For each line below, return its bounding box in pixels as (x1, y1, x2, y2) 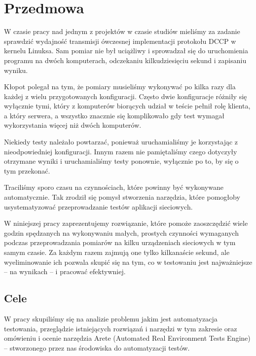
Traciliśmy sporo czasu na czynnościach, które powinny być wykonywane (4, 182, 223, 192)
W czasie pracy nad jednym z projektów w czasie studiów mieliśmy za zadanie (4, 26, 240, 36)
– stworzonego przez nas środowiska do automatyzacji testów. (4, 342, 190, 353)
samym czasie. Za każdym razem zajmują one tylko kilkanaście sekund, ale (4, 247, 230, 257)
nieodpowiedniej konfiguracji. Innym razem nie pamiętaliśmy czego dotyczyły (4, 146, 237, 156)
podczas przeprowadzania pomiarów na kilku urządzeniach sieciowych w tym (4, 237, 236, 248)
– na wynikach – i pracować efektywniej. (4, 266, 126, 277)
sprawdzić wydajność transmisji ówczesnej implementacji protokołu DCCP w (4, 36, 236, 46)
